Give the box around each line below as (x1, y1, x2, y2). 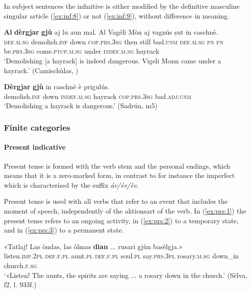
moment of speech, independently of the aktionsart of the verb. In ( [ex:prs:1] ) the (4, 205, 247, 215)
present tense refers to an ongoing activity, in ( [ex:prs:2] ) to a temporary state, (4, 215, 239, 225)
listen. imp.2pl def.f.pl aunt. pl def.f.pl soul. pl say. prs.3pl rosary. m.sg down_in (4, 251, 239, 261)
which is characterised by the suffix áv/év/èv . (4, 179, 139, 190)
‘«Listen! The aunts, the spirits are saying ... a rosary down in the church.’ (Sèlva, (4, 270, 248, 280)
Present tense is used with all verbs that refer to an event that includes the (4, 196, 228, 206)
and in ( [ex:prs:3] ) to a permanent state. (4, 225, 124, 235)
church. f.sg (4, 260, 37, 270)
